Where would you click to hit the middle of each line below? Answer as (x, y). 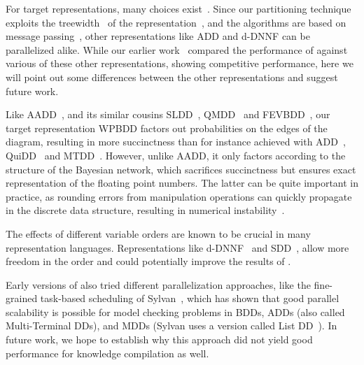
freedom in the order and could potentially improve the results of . (148, 261)
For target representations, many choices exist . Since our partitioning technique (178, 8)
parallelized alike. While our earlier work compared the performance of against (177, 49)
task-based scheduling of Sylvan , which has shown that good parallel (190, 298)
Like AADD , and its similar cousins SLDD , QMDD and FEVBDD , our (168, 114)
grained (22, 298)
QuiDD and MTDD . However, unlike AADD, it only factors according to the (176, 155)
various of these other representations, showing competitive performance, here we (180, 63)
